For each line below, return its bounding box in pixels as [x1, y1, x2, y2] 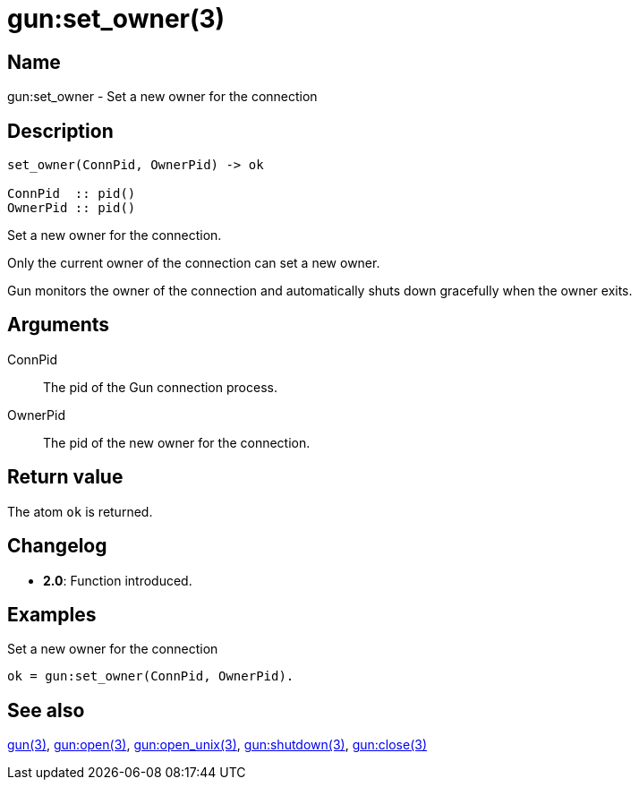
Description [7, 119, 114, 142]
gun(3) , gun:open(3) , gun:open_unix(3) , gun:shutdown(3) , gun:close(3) [7, 737, 428, 753]
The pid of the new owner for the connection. [43, 434, 311, 450]
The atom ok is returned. [7, 503, 153, 519]
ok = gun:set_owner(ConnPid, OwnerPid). [7, 669, 294, 684]
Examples [7, 603, 97, 626]
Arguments [7, 313, 110, 337]
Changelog [7, 535, 107, 558]
